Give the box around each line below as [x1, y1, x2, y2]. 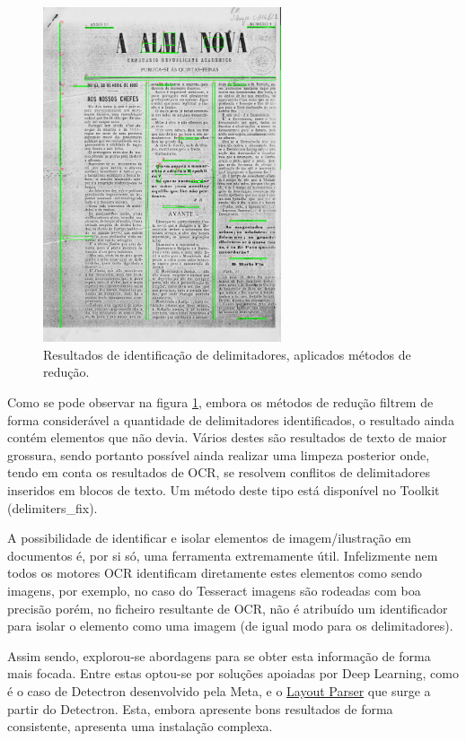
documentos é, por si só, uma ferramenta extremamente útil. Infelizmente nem [7, 545, 438, 564]
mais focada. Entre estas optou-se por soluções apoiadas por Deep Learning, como [7, 664, 459, 683]
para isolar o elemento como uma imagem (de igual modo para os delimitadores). [7, 616, 453, 635]
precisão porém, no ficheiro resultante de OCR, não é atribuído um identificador [7, 598, 448, 617]
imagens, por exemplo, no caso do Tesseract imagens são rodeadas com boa [7, 581, 421, 600]
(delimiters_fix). [7, 498, 98, 517]
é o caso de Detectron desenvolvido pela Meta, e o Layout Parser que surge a [7, 681, 431, 700]
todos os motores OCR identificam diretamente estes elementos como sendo [7, 563, 422, 582]
